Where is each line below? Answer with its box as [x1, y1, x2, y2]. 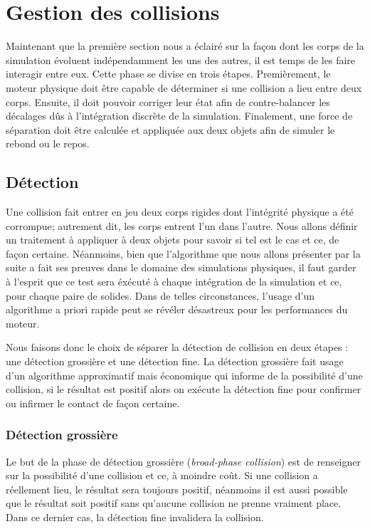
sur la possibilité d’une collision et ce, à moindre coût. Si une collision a [6, 468, 318, 483]
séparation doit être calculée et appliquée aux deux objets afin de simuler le [6, 122, 335, 137]
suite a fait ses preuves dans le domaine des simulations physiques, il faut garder [6, 260, 356, 275]
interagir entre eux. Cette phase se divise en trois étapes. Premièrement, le [6, 66, 331, 81]
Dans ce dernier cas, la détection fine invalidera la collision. [6, 509, 264, 524]
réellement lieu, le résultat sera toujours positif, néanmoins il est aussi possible [6, 481, 348, 496]
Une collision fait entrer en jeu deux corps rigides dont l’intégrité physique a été [6, 204, 354, 219]
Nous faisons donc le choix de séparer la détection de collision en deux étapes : [6, 340, 349, 355]
